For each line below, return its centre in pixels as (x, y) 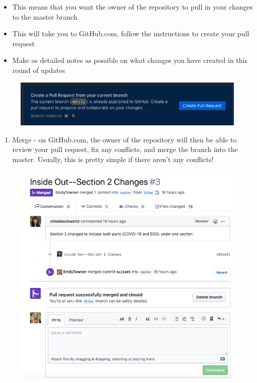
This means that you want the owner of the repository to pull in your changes (133, 7)
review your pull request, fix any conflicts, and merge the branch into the (125, 149)
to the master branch (45, 16)
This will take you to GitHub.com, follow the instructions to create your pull (131, 33)
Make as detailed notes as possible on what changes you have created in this (130, 60)
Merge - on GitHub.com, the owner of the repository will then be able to (124, 139)
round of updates (39, 70)
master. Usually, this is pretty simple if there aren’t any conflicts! (113, 159)
